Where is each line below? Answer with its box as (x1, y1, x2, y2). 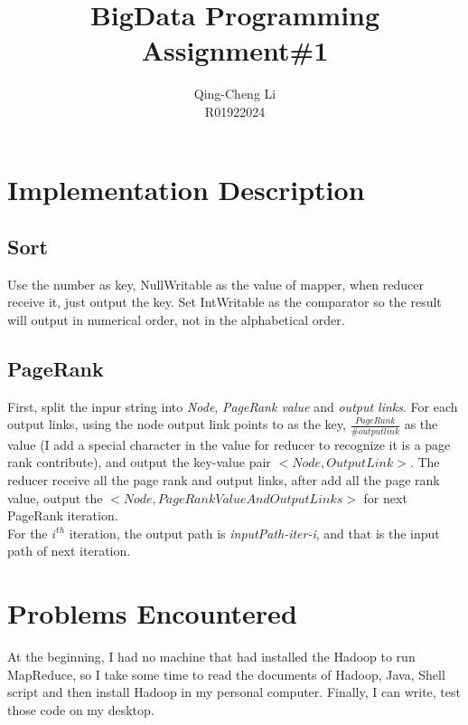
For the (7, 523, 48, 542)
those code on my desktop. (7, 700, 154, 719)
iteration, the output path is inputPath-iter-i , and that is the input (69, 523, 440, 542)
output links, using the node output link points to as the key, (7, 415, 346, 434)
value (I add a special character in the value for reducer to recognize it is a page (7, 434, 451, 453)
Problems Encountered (7, 595, 297, 632)
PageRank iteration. (7, 506, 118, 525)
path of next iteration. (7, 541, 131, 560)
